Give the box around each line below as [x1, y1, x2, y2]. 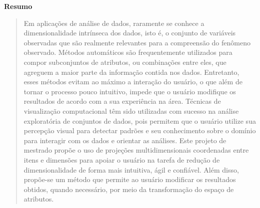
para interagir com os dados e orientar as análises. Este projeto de [23, 135, 226, 145]
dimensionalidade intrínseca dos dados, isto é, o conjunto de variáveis [23, 27, 236, 38]
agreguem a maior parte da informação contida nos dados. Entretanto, [23, 66, 239, 77]
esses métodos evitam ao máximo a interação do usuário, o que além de [23, 76, 242, 87]
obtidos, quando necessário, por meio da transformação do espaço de [23, 184, 234, 194]
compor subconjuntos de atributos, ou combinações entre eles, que [23, 56, 226, 67]
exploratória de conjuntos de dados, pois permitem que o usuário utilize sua [23, 115, 256, 126]
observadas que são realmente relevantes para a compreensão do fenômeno [23, 37, 250, 47]
